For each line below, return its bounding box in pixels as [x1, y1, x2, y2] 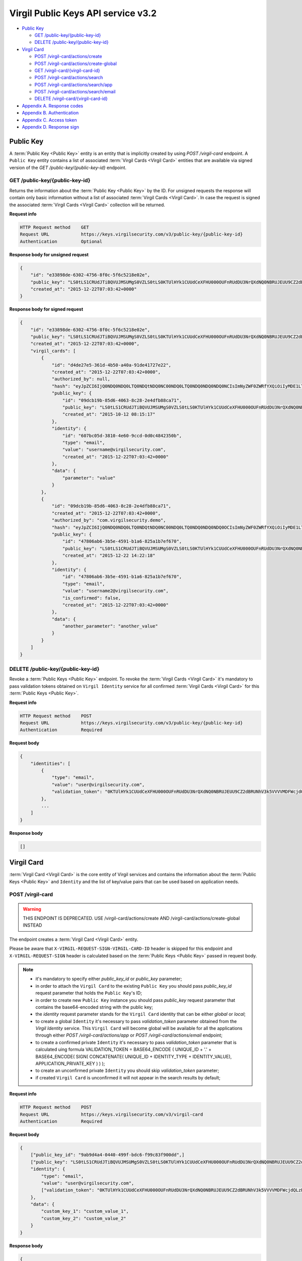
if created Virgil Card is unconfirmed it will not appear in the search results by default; [35, 1074, 221, 1080]
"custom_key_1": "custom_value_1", [41, 1209, 129, 1214]
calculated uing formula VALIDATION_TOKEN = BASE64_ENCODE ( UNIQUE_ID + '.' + [35, 1047, 212, 1053]
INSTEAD [23, 922, 42, 928]
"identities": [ [30, 761, 70, 766]
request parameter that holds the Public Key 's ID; [35, 990, 142, 996]
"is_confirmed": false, [62, 595, 121, 601]
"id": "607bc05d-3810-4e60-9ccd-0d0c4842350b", [62, 433, 182, 438]
